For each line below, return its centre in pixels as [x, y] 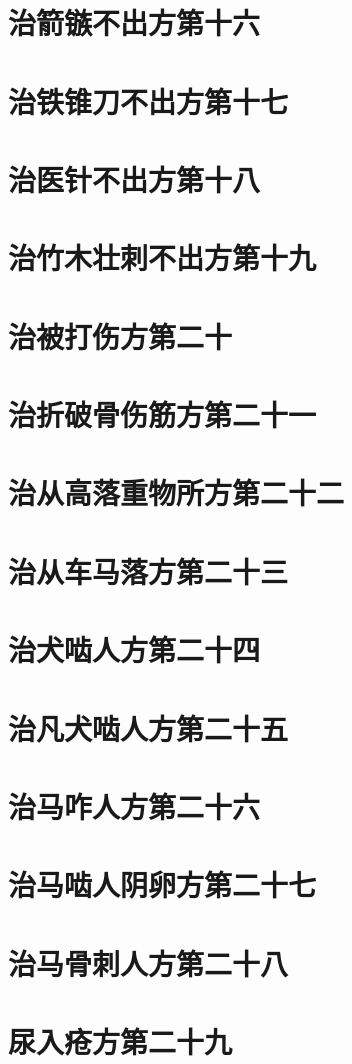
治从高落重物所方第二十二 [176, 492]
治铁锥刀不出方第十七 [148, 100]
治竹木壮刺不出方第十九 [162, 257]
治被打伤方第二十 [120, 335]
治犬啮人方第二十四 [134, 649]
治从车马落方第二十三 [148, 570]
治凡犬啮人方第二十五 [148, 727]
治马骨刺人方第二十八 [148, 962]
